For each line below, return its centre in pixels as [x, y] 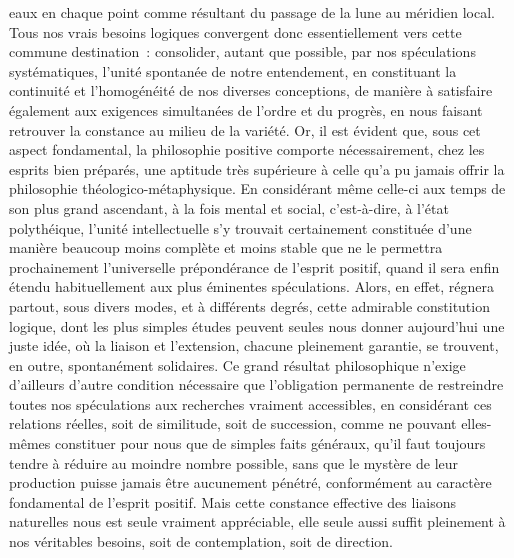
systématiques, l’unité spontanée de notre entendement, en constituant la [233, 70]
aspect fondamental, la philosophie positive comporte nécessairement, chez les [247, 149]
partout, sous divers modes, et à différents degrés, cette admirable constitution [249, 305]
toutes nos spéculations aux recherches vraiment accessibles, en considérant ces [250, 403]
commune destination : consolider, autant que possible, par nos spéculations [242, 51]
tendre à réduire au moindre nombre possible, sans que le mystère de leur [234, 462]
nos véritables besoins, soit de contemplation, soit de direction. [201, 541]
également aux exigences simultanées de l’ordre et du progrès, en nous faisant [246, 109]
